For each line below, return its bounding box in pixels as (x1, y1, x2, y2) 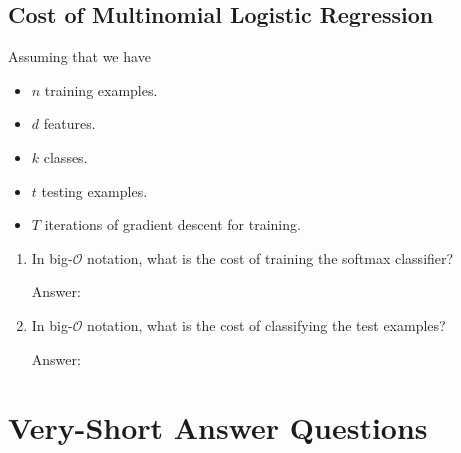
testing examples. (41, 180, 148, 201)
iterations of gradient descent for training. (44, 214, 301, 235)
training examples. (44, 79, 158, 100)
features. (43, 113, 96, 134)
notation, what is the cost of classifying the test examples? (87, 314, 446, 335)
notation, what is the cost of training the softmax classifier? (87, 247, 454, 268)
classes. (43, 146, 88, 167)
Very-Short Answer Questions (8, 407, 428, 448)
